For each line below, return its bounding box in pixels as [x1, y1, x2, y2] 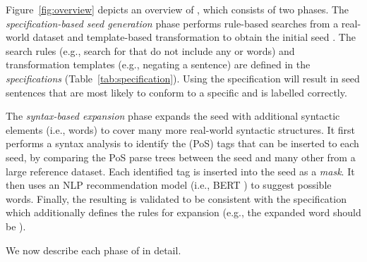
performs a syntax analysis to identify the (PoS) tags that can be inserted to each [6, 136, 359, 151]
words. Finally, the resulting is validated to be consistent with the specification [6, 191, 347, 206]
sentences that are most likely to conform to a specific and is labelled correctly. [6, 85, 347, 99]
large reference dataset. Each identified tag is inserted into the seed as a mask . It [6, 163, 355, 178]
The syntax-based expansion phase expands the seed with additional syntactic [6, 108, 340, 123]
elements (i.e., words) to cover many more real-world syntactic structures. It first [6, 122, 355, 137]
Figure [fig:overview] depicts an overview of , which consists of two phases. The [6, 2, 349, 16]
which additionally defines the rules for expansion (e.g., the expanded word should [6, 205, 361, 220]
